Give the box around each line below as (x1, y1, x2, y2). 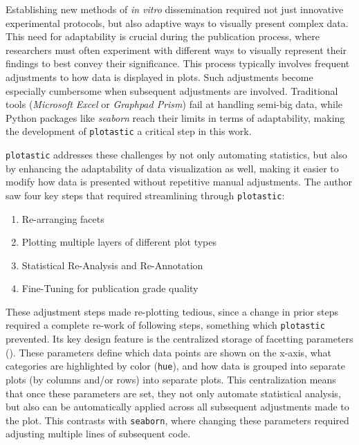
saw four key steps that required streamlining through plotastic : (6, 188, 285, 202)
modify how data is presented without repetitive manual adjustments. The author (6, 174, 352, 189)
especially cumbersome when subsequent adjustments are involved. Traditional (6, 83, 338, 98)
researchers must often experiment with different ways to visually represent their (6, 42, 347, 57)
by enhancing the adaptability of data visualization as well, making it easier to (6, 161, 339, 175)
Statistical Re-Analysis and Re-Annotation (21, 257, 203, 272)
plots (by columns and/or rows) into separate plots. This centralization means (6, 372, 336, 386)
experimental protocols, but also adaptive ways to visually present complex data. (6, 15, 349, 30)
